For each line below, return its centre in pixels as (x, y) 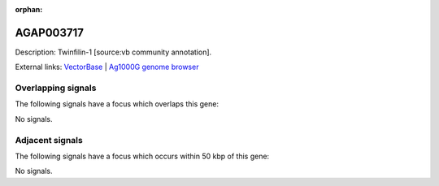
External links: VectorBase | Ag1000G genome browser (107, 67)
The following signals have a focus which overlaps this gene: (117, 104)
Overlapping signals (56, 88)
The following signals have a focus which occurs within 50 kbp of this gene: (142, 156)
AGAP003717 (50, 32)
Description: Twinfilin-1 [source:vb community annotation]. (113, 52)
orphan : (29, 9)
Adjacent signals (49, 140)
